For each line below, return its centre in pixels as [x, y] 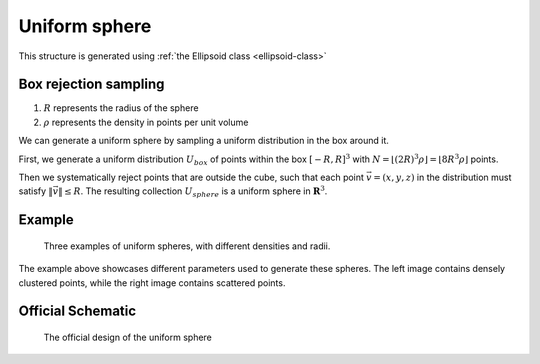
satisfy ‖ [36, 191]
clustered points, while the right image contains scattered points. [152, 282]
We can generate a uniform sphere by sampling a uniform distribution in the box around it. [204, 141]
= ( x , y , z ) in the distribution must [442, 177]
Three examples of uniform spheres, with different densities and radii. [187, 246]
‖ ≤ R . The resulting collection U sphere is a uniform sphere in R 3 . [193, 192]
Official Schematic [77, 311]
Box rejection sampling [91, 84]
